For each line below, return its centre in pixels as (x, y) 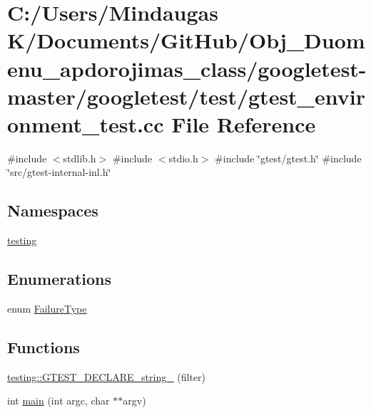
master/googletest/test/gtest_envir (186, 96)
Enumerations (60, 279)
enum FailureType (47, 309)
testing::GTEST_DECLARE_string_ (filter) (107, 376)
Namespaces (53, 210)
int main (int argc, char (59, 401)
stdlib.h (80, 158)
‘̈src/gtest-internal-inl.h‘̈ (59, 172)
